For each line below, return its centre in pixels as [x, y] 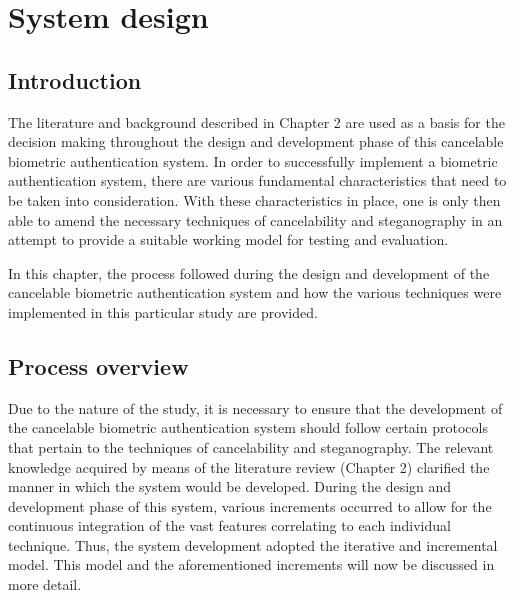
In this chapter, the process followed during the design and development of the [249, 272]
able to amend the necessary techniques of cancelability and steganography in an [255, 219]
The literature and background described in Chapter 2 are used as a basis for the [256, 121]
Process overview [98, 365]
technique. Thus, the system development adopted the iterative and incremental [253, 544]
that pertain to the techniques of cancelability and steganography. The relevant [251, 446]
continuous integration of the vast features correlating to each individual [229, 525]
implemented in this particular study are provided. [163, 311]
